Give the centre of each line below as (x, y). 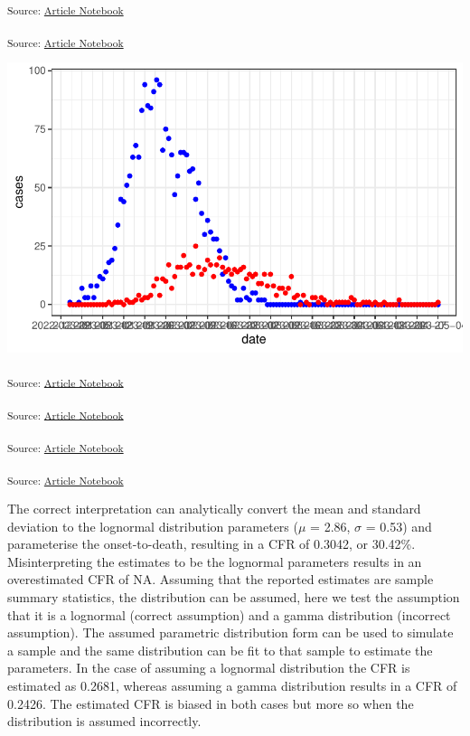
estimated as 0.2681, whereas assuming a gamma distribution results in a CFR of (232, 685)
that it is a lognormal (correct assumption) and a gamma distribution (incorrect (229, 614)
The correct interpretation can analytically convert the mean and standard (214, 509)
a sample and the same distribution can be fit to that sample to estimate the (220, 650)
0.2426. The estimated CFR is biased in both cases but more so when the (211, 703)
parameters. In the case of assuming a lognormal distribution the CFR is (209, 668)
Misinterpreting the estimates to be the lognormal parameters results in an (215, 561)
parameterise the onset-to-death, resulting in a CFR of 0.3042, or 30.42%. (211, 544)
